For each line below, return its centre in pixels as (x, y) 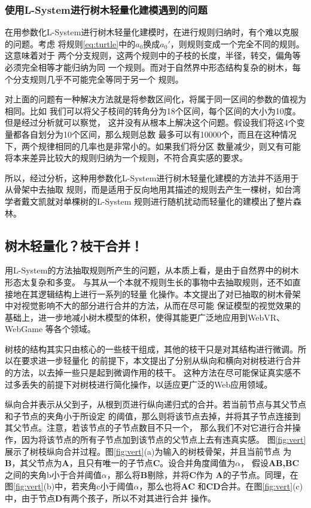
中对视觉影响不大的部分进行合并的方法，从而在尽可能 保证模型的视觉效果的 (153, 305)
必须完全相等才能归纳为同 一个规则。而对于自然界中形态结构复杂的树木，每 (153, 67)
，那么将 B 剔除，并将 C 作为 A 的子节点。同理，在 (202, 474)
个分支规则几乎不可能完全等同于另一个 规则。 (94, 79)
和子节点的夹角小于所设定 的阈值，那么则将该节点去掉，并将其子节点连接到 (153, 416)
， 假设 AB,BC (270, 463)
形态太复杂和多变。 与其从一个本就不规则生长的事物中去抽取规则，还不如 (149, 282)
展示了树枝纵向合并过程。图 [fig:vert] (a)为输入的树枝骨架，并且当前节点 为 (148, 451)
